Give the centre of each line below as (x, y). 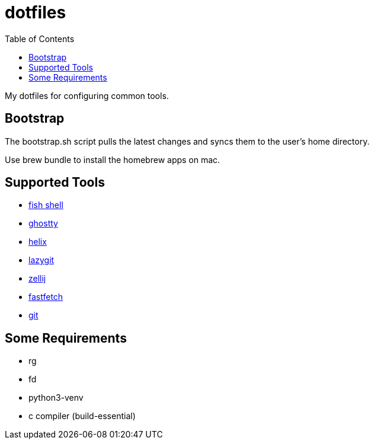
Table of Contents (40, 39)
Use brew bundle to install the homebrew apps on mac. (113, 159)
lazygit (41, 260)
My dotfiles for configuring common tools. (87, 95)
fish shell (46, 205)
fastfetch (46, 297)
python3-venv (56, 398)
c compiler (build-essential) (82, 416)
